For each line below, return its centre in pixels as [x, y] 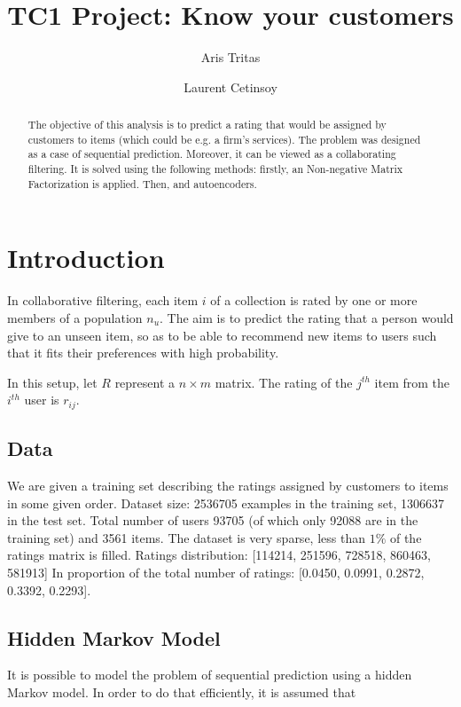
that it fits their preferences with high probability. [143, 353]
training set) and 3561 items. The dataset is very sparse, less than [186, 537]
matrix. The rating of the [284, 382]
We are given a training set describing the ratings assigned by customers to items [228, 485]
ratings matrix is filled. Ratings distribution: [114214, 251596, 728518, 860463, [219, 555]
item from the [412, 382]
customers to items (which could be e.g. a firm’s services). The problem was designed [224, 139]
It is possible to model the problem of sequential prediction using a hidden [210, 675]
